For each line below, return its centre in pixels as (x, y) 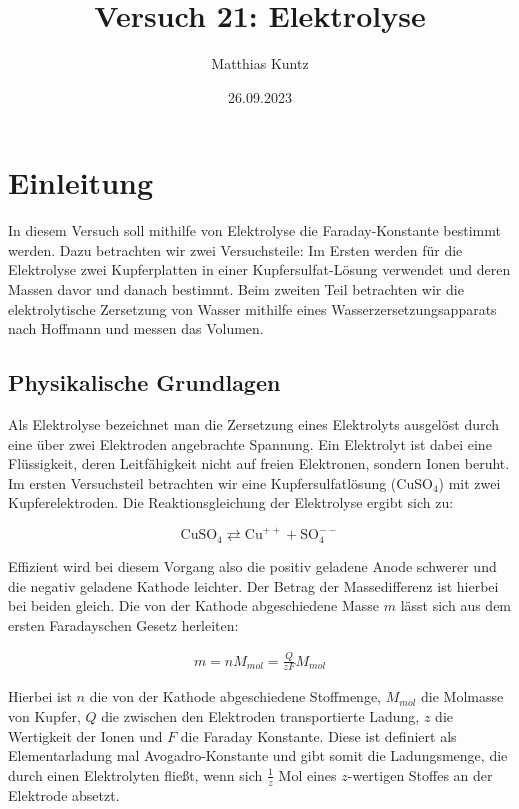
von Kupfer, (44, 716)
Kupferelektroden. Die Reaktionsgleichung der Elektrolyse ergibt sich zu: (231, 502)
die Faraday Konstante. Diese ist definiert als (318, 735)
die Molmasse (462, 696)
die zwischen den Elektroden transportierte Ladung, (260, 716)
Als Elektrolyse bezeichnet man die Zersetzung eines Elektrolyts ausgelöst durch (254, 424)
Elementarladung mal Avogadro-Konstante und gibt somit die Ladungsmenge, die (258, 755)
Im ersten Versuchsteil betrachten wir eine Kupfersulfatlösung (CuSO (220, 482)
